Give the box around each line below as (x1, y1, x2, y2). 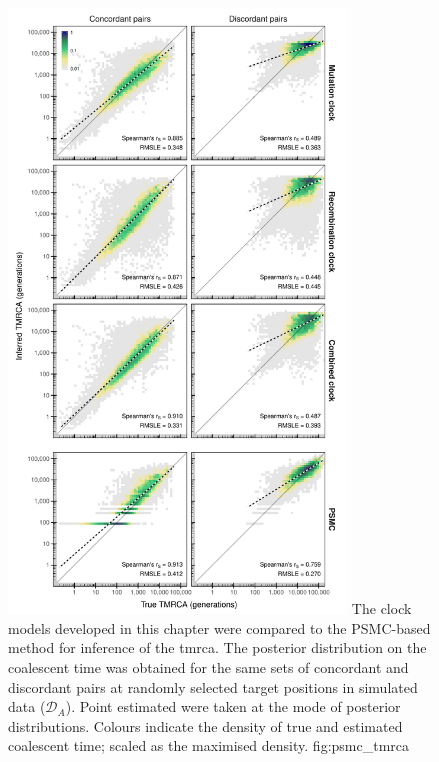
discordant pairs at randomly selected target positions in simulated (8, 676, 418, 697)
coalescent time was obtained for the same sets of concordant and (8, 656, 409, 677)
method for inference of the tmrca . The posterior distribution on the (8, 637, 427, 658)
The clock (351, 598, 412, 619)
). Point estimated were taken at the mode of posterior (65, 696, 401, 717)
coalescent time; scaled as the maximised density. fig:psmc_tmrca (8, 735, 410, 756)
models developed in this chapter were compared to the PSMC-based (8, 617, 431, 638)
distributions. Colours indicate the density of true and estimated (8, 715, 403, 736)
